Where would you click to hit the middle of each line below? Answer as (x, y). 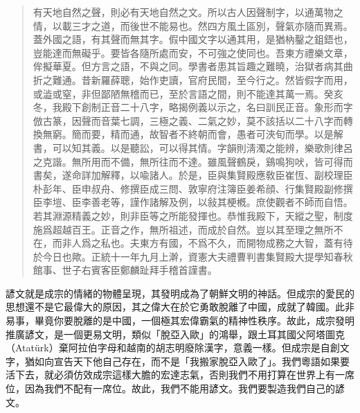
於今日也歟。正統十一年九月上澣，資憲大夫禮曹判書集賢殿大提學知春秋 (193, 256)
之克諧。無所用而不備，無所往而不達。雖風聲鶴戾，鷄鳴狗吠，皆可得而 (193, 161)
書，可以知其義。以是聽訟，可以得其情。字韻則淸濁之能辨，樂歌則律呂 (193, 147)
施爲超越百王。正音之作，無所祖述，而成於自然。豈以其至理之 (173, 229)
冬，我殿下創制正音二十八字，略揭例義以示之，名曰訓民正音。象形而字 (193, 107)
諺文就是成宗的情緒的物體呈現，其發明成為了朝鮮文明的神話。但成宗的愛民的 (180, 293)
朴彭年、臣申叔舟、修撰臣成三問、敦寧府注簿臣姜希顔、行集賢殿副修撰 (193, 188)
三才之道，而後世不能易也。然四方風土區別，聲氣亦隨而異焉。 (212, 25)
